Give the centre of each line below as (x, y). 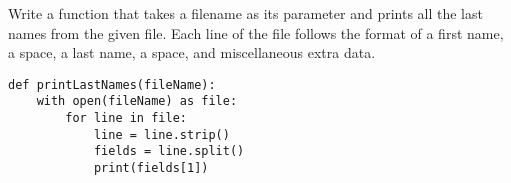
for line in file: (126, 118)
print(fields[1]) (151, 168)
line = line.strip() (161, 134)
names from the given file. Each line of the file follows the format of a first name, (256, 32)
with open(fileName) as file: (137, 101)
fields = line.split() (169, 151)
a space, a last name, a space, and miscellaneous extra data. (192, 52)
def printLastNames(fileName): (112, 84)
